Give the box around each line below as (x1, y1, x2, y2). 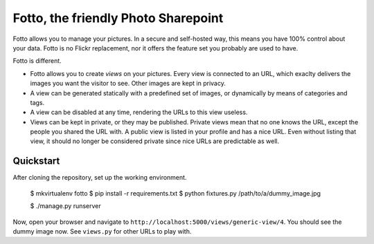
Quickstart (12, 156, 60, 167)
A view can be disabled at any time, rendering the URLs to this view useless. (30, 108, 248, 117)
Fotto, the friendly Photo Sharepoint (12, 10, 224, 26)
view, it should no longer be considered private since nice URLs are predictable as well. (30, 137, 280, 145)
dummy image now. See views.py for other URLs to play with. (12, 227, 192, 235)
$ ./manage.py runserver (30, 202, 102, 210)
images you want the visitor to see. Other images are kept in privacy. (30, 79, 226, 88)
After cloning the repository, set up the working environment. (12, 173, 187, 182)
